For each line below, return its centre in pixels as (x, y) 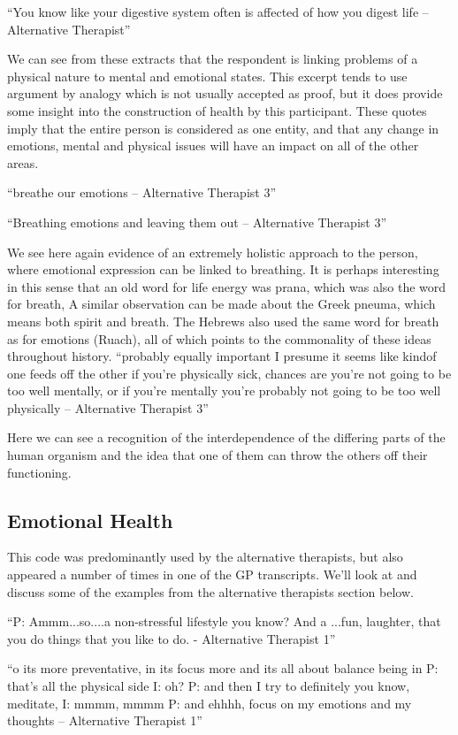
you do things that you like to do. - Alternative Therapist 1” (172, 638)
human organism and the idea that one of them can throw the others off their (218, 455)
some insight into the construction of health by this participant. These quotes (217, 110)
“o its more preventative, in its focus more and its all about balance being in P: (223, 668)
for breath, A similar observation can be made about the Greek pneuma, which (221, 304)
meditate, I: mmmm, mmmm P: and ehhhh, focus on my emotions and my (210, 703)
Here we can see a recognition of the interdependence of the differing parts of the (226, 437)
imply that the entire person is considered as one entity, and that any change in (223, 128)
